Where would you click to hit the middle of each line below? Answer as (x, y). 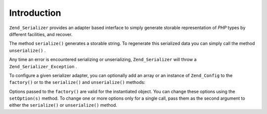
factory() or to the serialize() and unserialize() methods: (77, 82)
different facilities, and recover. (41, 34)
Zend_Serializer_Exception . (43, 66)
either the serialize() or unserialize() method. (63, 105)
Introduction (35, 13)
